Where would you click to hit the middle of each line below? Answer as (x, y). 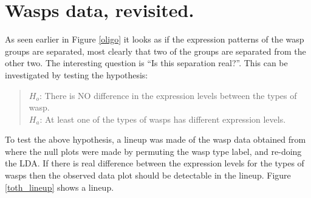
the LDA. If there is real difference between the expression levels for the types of (155, 163)
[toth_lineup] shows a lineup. (60, 187)
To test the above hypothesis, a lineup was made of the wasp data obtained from (155, 139)
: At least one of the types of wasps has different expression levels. (163, 119)
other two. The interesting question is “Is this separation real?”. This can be (146, 63)
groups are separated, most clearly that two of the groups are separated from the (155, 51)
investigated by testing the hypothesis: (77, 74)
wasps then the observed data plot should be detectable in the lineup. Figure (148, 175)
